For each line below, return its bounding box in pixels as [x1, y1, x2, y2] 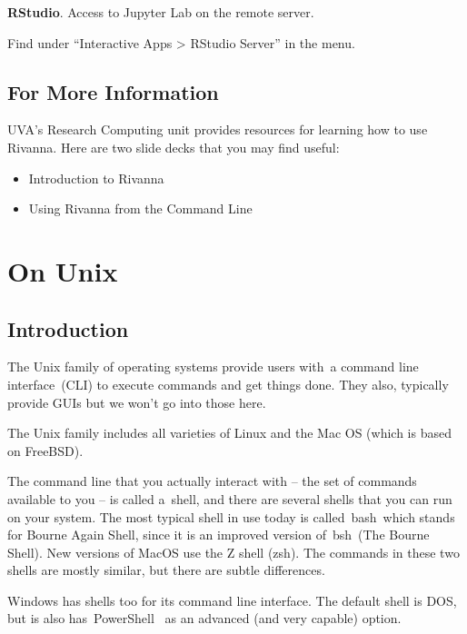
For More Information [7, 77, 219, 105]
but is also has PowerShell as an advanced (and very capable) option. [7, 609, 402, 628]
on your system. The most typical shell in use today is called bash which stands [7, 507, 455, 526]
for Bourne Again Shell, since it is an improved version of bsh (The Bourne [7, 525, 430, 544]
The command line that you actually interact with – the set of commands [7, 471, 417, 490]
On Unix [7, 252, 118, 289]
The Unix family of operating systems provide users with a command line [7, 357, 419, 376]
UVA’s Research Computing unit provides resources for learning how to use [7, 120, 428, 139]
